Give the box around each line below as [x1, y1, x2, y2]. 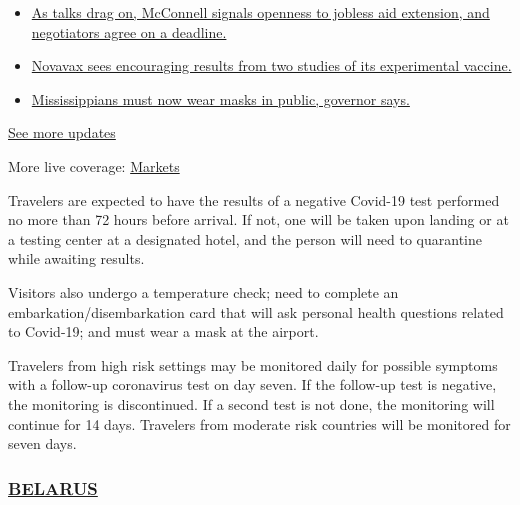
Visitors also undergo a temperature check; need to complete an [8, 281, 399, 302]
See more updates [8, 122, 116, 143]
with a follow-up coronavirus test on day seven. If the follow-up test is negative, [8, 374, 497, 395]
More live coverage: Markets [8, 155, 180, 176]
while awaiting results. [8, 248, 145, 269]
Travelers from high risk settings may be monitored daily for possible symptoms [8, 354, 498, 375]
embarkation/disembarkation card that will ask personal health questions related [8, 301, 504, 322]
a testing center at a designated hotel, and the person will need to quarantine [8, 228, 483, 249]
